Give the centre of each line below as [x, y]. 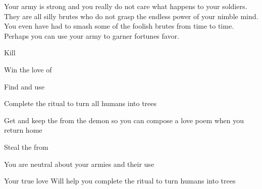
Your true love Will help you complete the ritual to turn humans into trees [120, 181]
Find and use [24, 86]
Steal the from [26, 147]
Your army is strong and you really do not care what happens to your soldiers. [126, 6]
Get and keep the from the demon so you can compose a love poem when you [124, 120]
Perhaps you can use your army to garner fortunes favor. [92, 35]
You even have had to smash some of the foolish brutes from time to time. [119, 26]
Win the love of [28, 69]
